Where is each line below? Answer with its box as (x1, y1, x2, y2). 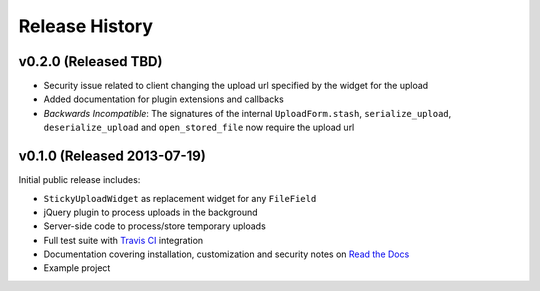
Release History (18, 15, 154, 37)
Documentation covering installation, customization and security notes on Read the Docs (43, 248, 410, 260)
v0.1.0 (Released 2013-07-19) (18, 148, 207, 165)
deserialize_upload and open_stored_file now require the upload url (43, 121, 355, 134)
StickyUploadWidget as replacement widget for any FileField (43, 192, 317, 204)
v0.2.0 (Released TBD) (18, 53, 163, 70)
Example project (43, 262, 111, 274)
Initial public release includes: (18, 174, 141, 186)
